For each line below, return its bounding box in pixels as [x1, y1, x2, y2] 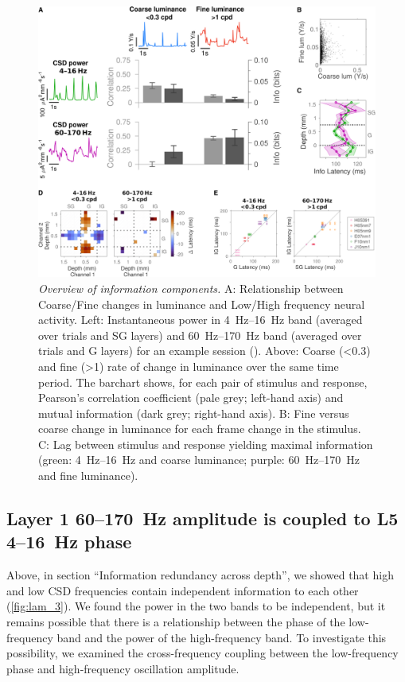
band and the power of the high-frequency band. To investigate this [56, 629, 387, 645]
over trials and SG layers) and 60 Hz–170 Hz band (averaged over [38, 326, 362, 343]
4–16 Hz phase [6, 529, 132, 554]
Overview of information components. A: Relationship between [38, 279, 344, 296]
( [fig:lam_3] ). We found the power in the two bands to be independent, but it [6, 598, 386, 614]
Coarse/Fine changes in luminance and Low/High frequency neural [38, 295, 365, 312]
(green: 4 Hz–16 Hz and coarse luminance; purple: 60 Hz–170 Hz [38, 451, 360, 468]
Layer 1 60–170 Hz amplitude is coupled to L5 [6, 506, 399, 531]
